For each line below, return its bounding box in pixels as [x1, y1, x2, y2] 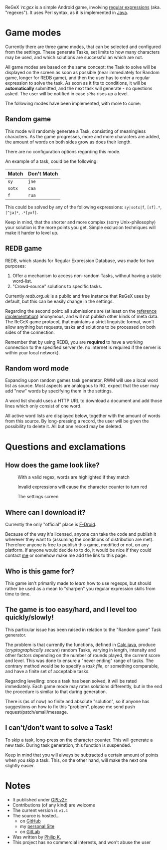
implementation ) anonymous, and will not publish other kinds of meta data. [5, 313, 159, 319]
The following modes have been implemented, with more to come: [5, 100, 141, 106]
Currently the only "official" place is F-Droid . [5, 521, 97, 528]
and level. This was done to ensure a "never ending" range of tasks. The [5, 658, 154, 664]
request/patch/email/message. [5, 709, 68, 715]
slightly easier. [5, 762, 35, 768]
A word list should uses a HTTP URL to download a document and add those [5, 398, 163, 404]
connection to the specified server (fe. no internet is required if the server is [5, 344, 161, 350]
